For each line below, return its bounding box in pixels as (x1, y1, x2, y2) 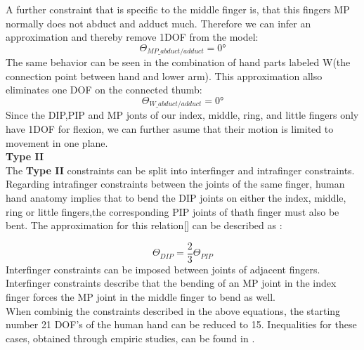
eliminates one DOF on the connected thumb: (6, 82, 202, 97)
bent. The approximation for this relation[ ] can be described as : (6, 218, 282, 233)
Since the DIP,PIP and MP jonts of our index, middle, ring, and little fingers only (6, 108, 359, 122)
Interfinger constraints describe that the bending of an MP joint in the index (6, 276, 337, 290)
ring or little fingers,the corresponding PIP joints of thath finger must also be (6, 204, 339, 219)
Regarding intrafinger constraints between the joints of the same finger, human (6, 176, 345, 191)
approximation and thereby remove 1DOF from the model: (6, 30, 259, 44)
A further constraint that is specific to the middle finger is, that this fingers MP (6, 2, 350, 16)
